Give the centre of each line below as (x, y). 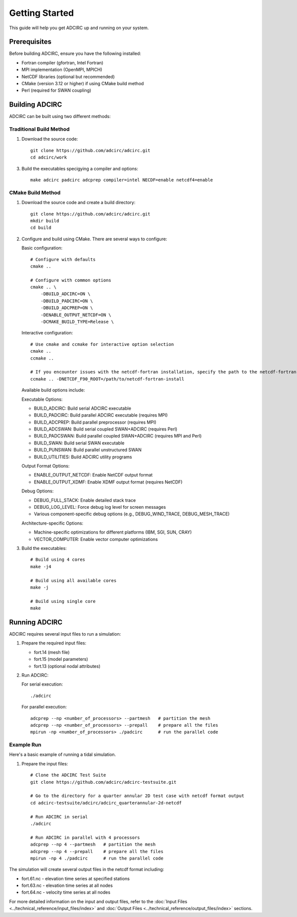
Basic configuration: (42, 248)
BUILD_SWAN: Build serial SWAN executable (79, 443)
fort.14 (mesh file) (52, 652)
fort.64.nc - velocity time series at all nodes (66, 892)
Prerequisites (30, 42)
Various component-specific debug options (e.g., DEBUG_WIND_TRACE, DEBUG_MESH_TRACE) (132, 514)
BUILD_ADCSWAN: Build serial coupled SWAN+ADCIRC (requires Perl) (106, 429)
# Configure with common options (71, 280)
